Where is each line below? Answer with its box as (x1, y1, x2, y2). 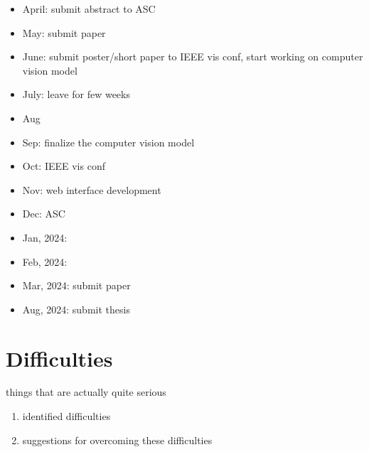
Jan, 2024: (22, 230, 68, 244)
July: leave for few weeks (22, 87, 130, 102)
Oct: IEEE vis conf (22, 158, 105, 173)
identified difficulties (22, 409, 111, 424)
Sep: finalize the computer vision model (22, 134, 195, 149)
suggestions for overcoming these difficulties (22, 432, 213, 447)
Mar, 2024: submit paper (22, 278, 131, 293)
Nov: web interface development (22, 182, 161, 197)
